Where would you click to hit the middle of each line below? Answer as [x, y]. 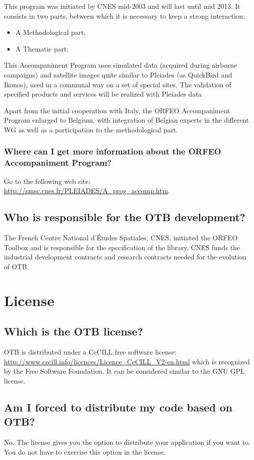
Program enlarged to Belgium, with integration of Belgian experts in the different [127, 120]
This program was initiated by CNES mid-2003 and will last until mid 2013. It [122, 6]
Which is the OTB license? [74, 331]
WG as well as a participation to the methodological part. [91, 129]
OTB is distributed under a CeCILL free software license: [90, 352]
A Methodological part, [51, 32]
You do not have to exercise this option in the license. [85, 451]
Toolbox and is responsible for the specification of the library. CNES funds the [122, 247]
